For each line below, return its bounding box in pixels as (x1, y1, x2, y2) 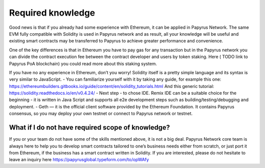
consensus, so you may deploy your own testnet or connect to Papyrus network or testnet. (9, 110, 193, 117)
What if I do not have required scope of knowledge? (9, 124, 170, 132)
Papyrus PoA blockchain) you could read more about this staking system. (9, 61, 157, 66)
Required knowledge (9, 7, 95, 18)
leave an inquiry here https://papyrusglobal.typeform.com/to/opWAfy (9, 157, 149, 163)
